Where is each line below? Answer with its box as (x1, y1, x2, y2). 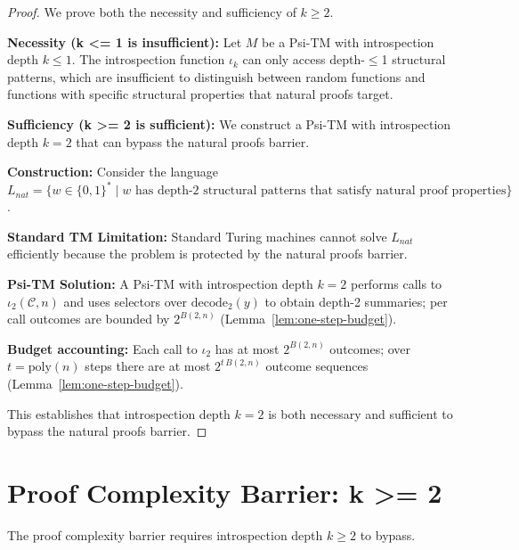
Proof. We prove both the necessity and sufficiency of (7, 3, 296, 21)
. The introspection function (71, 50, 225, 69)
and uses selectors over (63, 291, 187, 310)
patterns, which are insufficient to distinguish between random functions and (7, 67, 426, 86)
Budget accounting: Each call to (7, 339, 198, 357)
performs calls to (350, 275, 442, 293)
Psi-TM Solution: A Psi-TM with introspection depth (7, 275, 313, 293)
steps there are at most (85, 357, 211, 375)
